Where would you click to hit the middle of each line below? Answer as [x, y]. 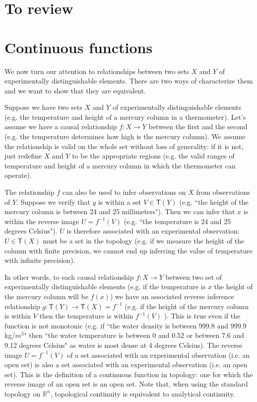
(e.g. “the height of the [214, 201]
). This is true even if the [202, 316]
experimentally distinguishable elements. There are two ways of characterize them [129, 81]
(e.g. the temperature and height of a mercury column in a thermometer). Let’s [125, 117]
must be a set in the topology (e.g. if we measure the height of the [143, 241]
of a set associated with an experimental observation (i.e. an [159, 355]
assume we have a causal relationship [61, 126]
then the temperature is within [86, 316]
